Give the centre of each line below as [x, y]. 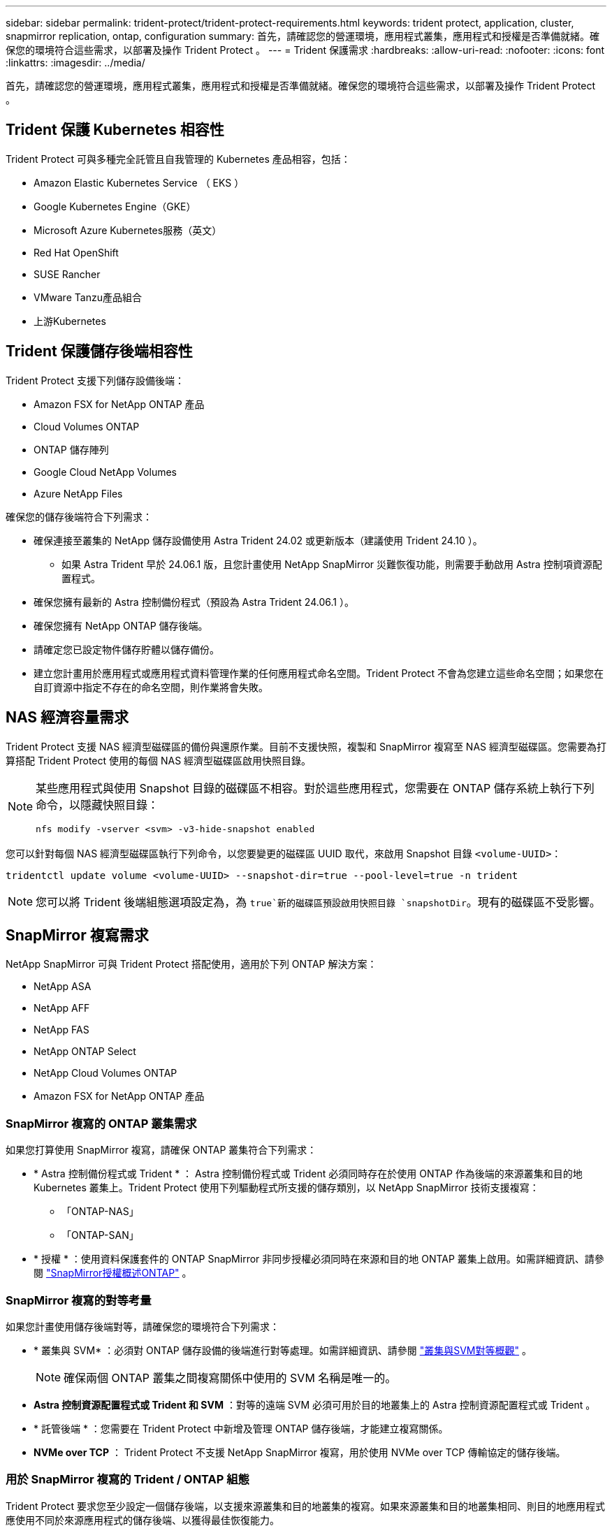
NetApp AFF [62, 1008]
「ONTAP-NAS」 [100, 1212]
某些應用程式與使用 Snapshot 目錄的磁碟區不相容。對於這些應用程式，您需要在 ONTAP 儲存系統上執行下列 [315, 788]
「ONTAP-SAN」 [100, 1235]
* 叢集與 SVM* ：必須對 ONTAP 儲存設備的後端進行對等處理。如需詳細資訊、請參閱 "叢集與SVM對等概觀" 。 [283, 1350]
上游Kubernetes [70, 321]
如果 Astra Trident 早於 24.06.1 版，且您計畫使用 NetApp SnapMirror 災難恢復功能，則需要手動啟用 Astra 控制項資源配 [332, 564]
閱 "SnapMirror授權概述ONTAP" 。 [113, 1273]
